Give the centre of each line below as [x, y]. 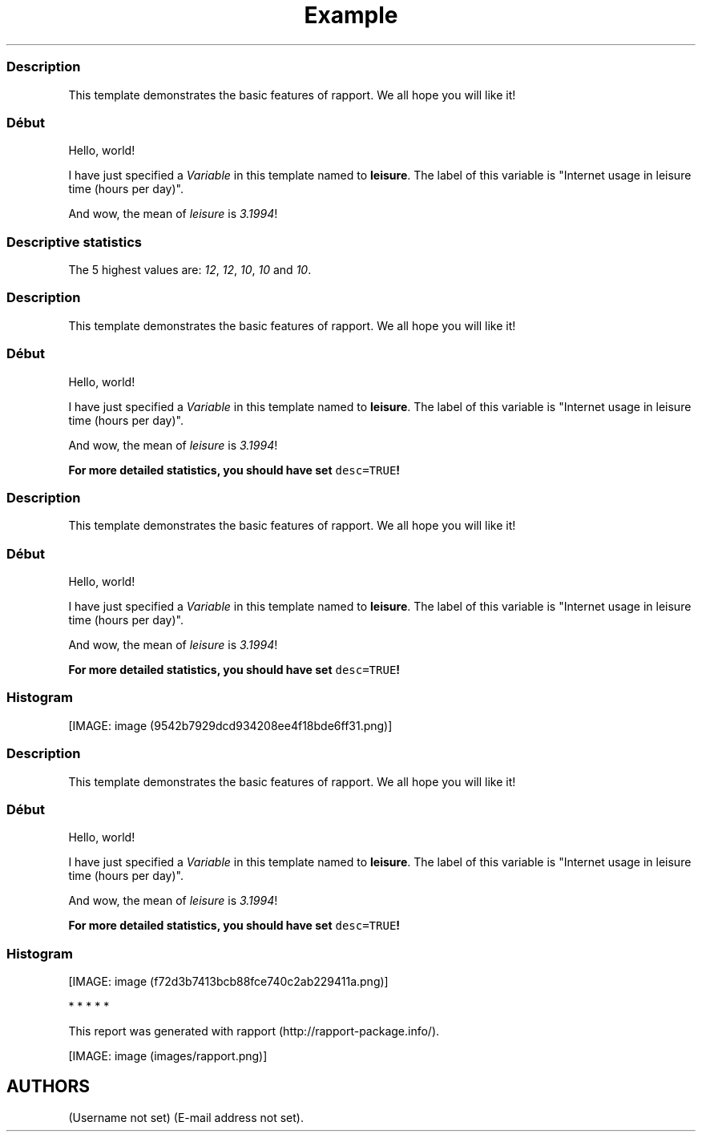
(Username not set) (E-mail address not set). [186, 1117]
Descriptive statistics [74, 242]
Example [351, 15]
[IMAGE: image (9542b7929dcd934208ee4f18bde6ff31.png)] [230, 725]
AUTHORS [48, 1087]
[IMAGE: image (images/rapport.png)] [168, 1056]
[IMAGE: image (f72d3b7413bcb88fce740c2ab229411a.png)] [228, 981]
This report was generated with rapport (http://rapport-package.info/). [254, 1031]
